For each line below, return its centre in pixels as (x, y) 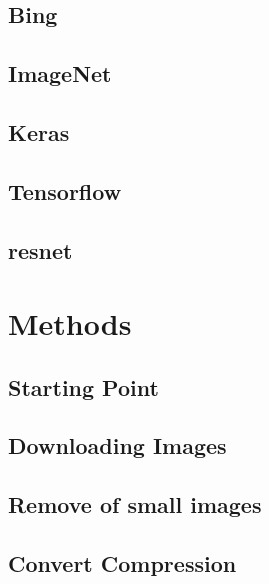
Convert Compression (122, 563)
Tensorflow (65, 190)
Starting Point (83, 386)
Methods (70, 323)
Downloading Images (117, 445)
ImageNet (60, 73)
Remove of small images (135, 504)
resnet (40, 249)
